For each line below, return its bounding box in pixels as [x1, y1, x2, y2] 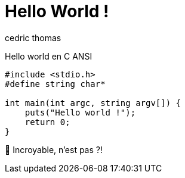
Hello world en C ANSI [5, 51, 92, 61]
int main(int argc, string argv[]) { [5, 98, 181, 108]
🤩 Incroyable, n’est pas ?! [5, 144, 103, 155]
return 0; [24, 117, 70, 127]
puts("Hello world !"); [24, 107, 136, 117]
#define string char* [5, 79, 106, 89]
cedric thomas [5, 32, 61, 43]
